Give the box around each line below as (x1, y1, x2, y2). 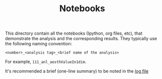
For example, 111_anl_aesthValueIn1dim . (5, 59, 87, 65)
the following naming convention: (5, 41, 72, 47)
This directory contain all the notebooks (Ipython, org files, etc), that (5, 30, 143, 37)
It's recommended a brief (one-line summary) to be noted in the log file (5, 68, 149, 74)
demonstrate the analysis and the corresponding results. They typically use (5, 36, 158, 41)
